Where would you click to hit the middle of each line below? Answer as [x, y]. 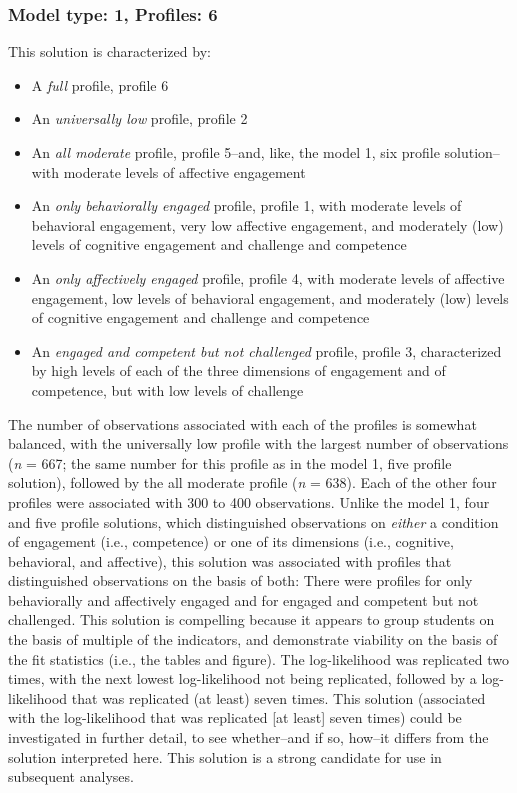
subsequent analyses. [71, 776]
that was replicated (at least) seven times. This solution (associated [278, 697]
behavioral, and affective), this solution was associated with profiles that [230, 560]
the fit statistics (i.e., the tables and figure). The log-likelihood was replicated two [258, 658]
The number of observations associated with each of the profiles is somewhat [242, 423]
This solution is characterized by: [109, 51]
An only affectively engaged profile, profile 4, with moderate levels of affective [268, 277]
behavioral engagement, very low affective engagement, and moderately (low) [267, 224]
